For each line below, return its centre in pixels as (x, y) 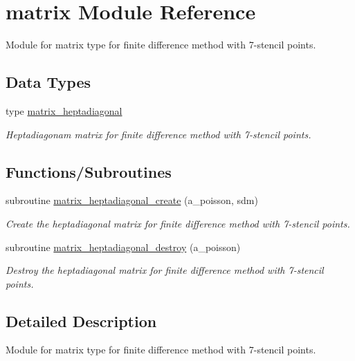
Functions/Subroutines (89, 171)
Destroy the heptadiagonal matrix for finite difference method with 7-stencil (165, 270)
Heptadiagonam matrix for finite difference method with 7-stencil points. (158, 134)
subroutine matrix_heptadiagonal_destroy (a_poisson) (123, 247)
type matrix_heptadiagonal (64, 110)
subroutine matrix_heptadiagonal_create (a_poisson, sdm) (132, 200)
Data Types (48, 82)
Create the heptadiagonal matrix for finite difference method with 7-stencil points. (178, 223)
